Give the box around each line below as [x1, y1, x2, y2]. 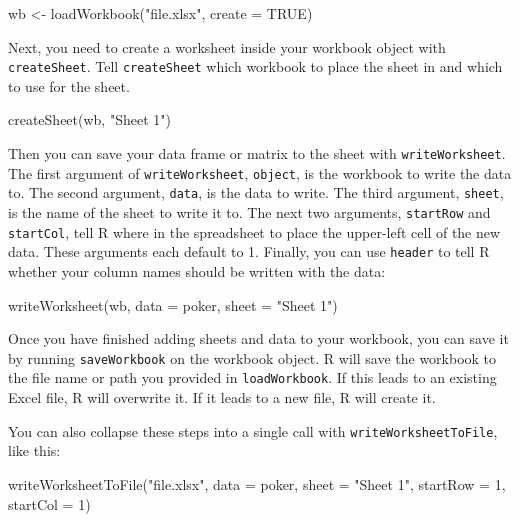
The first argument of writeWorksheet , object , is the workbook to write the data [8, 162, 512, 183]
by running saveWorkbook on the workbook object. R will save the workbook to [8, 347, 497, 368]
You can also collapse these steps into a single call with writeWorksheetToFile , [8, 420, 498, 441]
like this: [8, 440, 61, 461]
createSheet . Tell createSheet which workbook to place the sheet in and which [8, 56, 503, 77]
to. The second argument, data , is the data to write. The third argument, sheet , [8, 182, 504, 203]
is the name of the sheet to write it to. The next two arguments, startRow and [8, 202, 491, 222]
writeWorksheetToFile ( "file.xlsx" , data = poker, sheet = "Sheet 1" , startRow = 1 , [8, 473, 506, 494]
